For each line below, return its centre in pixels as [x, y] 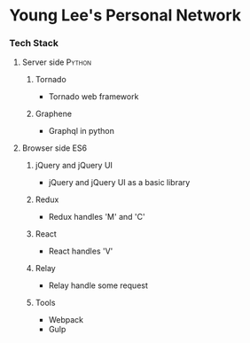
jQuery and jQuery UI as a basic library [119, 183]
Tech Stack [34, 43]
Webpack [66, 320]
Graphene [54, 114]
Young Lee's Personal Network [125, 16]
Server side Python [56, 62]
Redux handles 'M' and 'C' [97, 217]
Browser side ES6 [54, 148]
